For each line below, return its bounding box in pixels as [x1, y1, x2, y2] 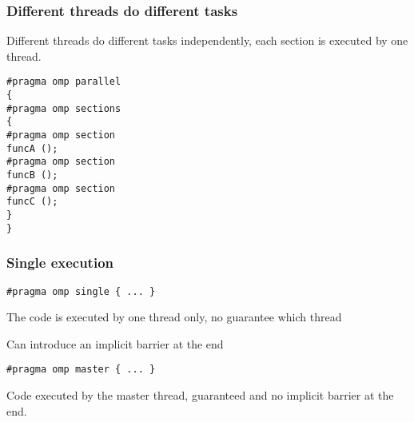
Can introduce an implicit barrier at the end [6, 335, 224, 352]
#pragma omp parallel [6, 76, 121, 88]
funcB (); [6, 169, 58, 181]
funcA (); [6, 142, 58, 154]
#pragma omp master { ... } [6, 364, 156, 376]
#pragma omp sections [6, 102, 121, 114]
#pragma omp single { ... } [6, 285, 156, 297]
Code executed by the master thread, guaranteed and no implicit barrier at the [6, 387, 394, 403]
